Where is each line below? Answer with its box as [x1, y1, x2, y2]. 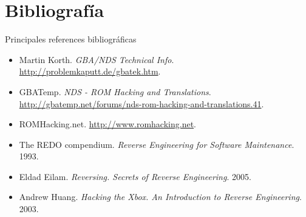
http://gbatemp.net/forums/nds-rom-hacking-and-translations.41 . [19, 97, 264, 110]
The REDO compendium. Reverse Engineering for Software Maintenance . [19, 138, 294, 150]
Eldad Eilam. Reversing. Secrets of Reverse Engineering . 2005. [19, 170, 251, 182]
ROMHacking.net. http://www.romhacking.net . [19, 118, 196, 130]
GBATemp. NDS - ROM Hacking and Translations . [19, 85, 211, 98]
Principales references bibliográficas [5, 33, 137, 45]
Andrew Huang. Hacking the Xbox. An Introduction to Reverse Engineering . [19, 190, 302, 203]
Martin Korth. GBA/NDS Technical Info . [19, 53, 174, 65]
